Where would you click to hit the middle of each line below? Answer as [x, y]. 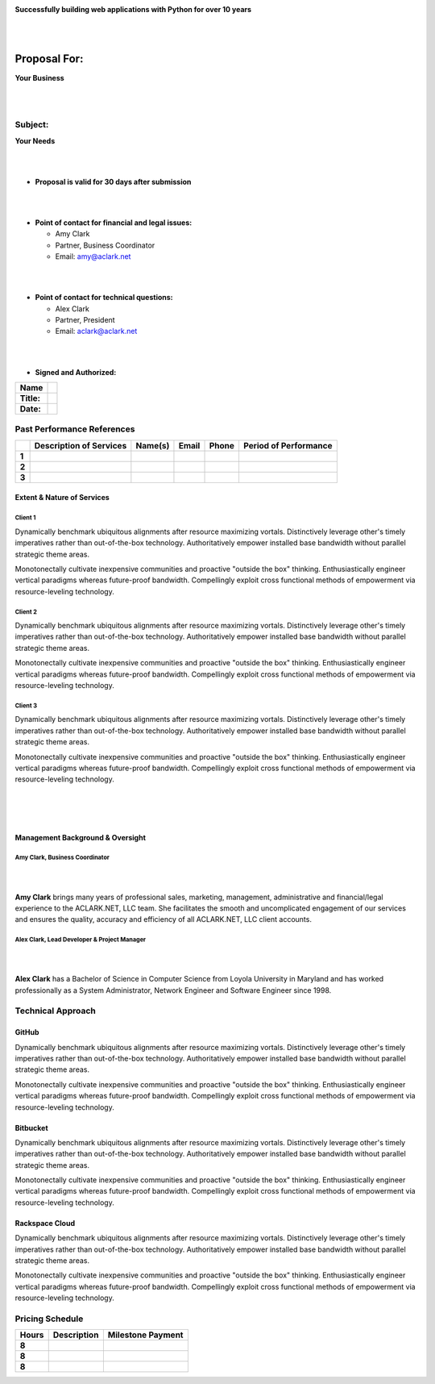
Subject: [32, 125]
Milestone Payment [145, 1335]
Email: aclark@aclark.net [96, 331]
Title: [30, 398]
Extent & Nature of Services [62, 498]
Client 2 [26, 612]
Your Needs [35, 140]
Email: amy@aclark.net [93, 256]
